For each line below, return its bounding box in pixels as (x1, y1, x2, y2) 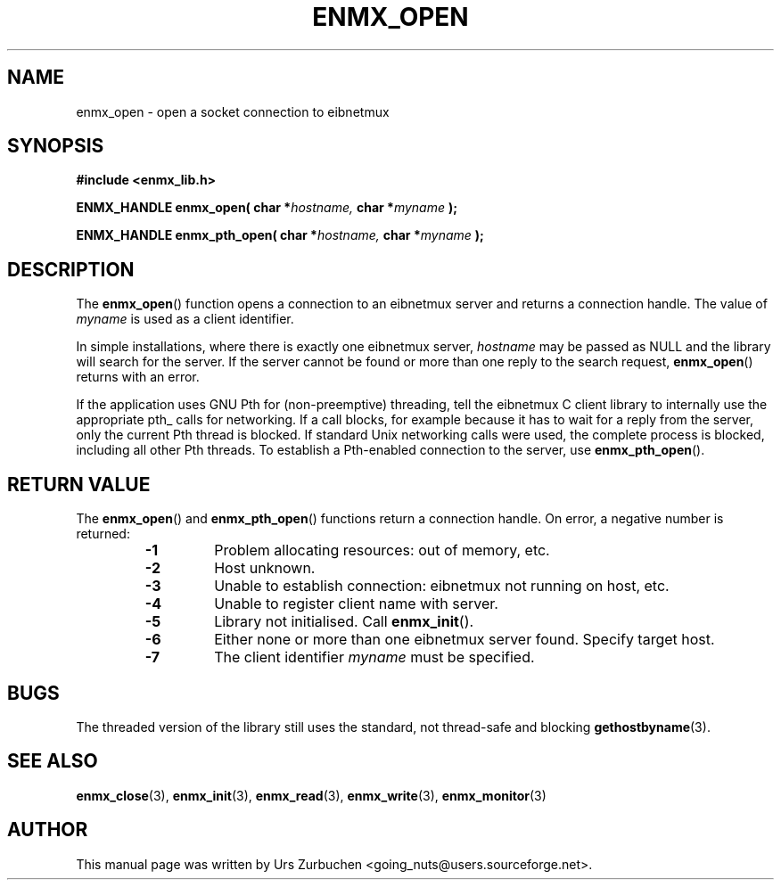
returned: (76, 526, 130, 542)
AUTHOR (7, 818, 88, 842)
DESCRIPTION (7, 258, 135, 281)
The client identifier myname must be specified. (214, 648, 535, 667)
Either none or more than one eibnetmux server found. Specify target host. (214, 630, 715, 649)
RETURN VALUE (7, 472, 151, 496)
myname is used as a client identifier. (76, 311, 294, 327)
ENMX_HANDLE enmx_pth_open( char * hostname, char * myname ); (76, 227, 484, 243)
